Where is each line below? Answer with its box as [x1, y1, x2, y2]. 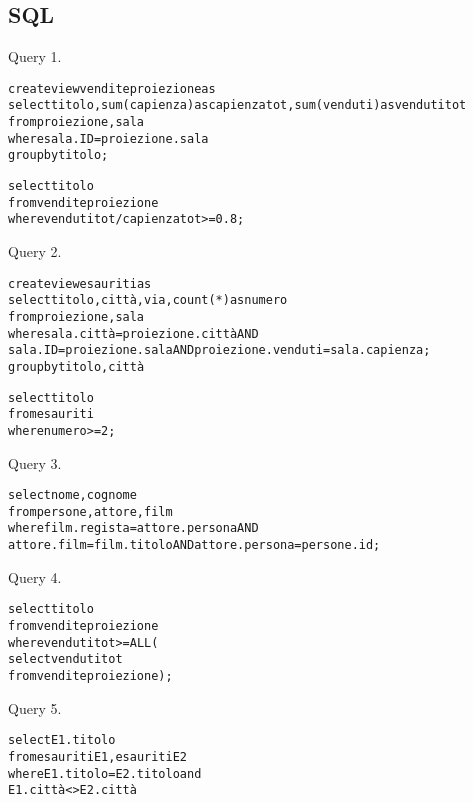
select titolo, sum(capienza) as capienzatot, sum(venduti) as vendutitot [8, 98, 467, 113]
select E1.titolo [8, 733, 116, 748]
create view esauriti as [8, 276, 152, 291]
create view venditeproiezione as [8, 81, 216, 96]
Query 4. [8, 566, 62, 587]
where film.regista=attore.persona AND [8, 521, 259, 536]
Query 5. [8, 697, 62, 718]
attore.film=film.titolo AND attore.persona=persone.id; [8, 538, 381, 553]
